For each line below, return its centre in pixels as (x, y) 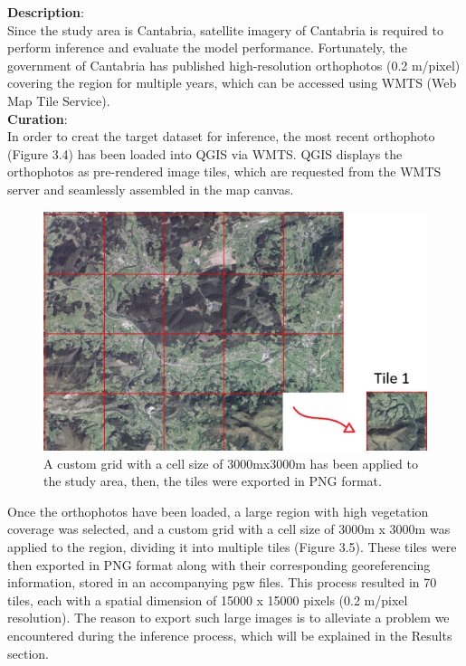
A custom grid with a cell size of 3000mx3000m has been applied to (231, 463)
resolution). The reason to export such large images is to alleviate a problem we (228, 618)
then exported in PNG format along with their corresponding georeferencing (219, 564)
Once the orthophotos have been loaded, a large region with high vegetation (218, 511)
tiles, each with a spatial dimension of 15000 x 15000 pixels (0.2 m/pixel (208, 599)
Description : (46, 12)
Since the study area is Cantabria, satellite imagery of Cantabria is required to (225, 29)
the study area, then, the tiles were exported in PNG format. (213, 481)
